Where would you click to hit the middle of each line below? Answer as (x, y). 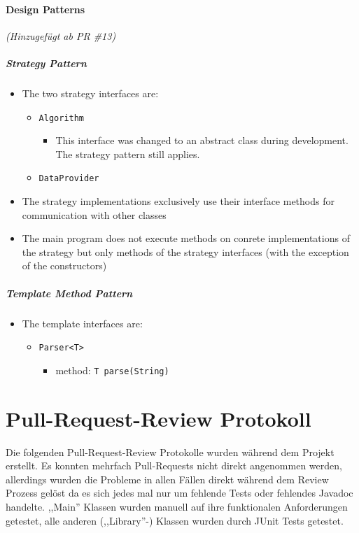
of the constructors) (64, 265)
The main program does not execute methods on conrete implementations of (186, 238)
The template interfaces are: (82, 323)
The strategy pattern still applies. (128, 154)
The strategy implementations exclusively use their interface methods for (178, 201)
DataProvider (69, 179)
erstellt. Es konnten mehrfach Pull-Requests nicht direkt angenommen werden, (174, 466)
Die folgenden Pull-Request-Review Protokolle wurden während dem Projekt (170, 452)
